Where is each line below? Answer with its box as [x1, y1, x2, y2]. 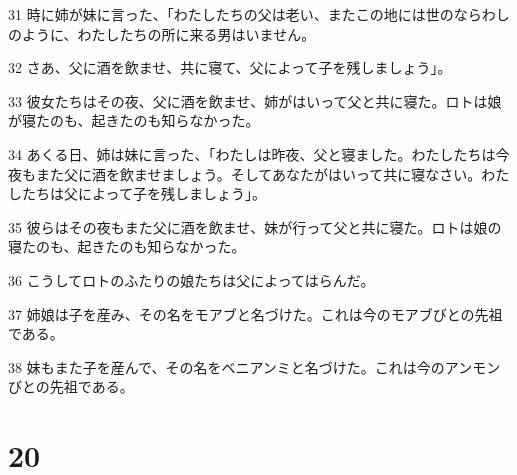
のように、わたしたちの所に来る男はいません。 [8, 23, 316, 44]
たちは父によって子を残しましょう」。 [21, 183, 266, 204]
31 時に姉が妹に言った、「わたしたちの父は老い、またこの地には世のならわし [8, 4, 510, 24]
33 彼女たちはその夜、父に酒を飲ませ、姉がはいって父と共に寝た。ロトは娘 [8, 90, 502, 111]
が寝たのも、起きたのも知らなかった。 [8, 110, 260, 131]
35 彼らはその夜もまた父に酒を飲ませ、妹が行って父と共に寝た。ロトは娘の [8, 216, 502, 237]
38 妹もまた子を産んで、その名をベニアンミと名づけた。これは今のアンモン [8, 356, 501, 377]
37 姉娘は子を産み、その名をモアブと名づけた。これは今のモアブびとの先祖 [8, 303, 503, 324]
